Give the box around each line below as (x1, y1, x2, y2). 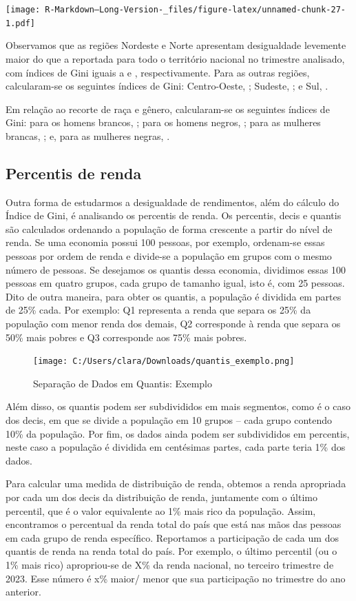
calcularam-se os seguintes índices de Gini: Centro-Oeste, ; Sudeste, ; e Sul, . (6, 79, 328, 93)
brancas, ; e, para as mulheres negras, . (6, 128, 170, 143)
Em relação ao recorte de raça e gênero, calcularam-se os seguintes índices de (6, 101, 330, 116)
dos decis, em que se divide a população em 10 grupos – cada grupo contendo (6, 413, 333, 427)
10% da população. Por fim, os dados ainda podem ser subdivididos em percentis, (6, 426, 350, 440)
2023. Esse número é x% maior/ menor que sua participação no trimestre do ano (6, 571, 346, 585)
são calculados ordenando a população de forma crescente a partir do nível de (6, 221, 333, 236)
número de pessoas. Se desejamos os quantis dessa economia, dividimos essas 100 (6, 262, 346, 276)
